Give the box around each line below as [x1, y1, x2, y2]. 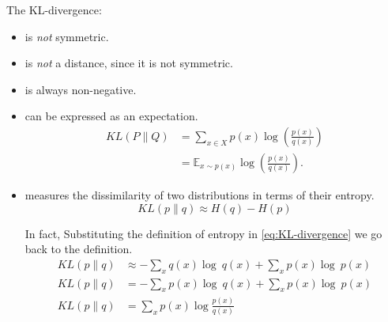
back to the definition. [24, 241, 133, 257]
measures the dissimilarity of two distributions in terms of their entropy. [24, 187, 375, 203]
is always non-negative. [24, 81, 137, 97]
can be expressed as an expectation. [24, 108, 198, 124]
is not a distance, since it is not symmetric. [24, 55, 233, 71]
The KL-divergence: [6, 2, 102, 17]
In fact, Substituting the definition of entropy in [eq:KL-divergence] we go [24, 225, 382, 241]
